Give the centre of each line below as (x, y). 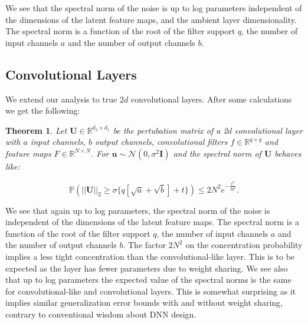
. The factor (145, 245)
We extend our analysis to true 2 (65, 99)
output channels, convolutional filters (161, 142)
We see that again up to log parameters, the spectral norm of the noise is (138, 210)
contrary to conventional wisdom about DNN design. (101, 314)
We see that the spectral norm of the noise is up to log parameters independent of (154, 8)
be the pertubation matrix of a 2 (170, 130)
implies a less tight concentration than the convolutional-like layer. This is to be (150, 256)
